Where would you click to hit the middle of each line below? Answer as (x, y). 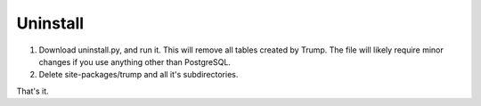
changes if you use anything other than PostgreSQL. (135, 61)
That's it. (33, 91)
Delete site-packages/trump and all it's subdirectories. (139, 75)
